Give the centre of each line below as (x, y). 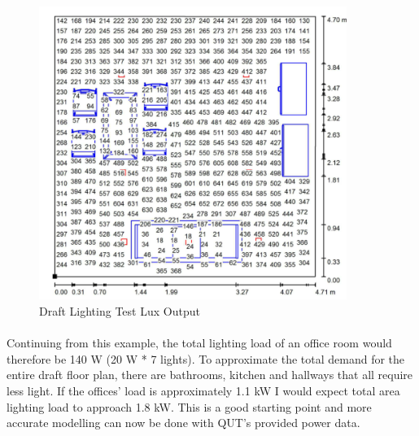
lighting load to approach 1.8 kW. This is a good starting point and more (189, 406)
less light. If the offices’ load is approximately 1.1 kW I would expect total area (203, 391)
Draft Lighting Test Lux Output (120, 311)
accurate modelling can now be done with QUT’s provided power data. (183, 423)
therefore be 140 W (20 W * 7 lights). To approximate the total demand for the (206, 358)
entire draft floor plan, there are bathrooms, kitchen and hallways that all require (210, 375)
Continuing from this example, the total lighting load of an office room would (199, 343)
